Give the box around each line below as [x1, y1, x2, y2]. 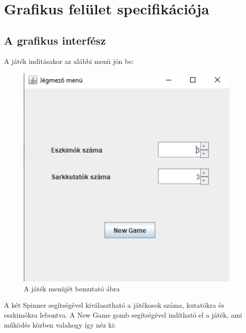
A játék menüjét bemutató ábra [24, 283, 120, 293]
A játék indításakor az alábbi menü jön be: [4, 55, 134, 66]
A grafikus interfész [4, 32, 106, 48]
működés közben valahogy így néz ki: [4, 319, 116, 330]
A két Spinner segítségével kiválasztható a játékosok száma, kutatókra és [4, 300, 224, 310]
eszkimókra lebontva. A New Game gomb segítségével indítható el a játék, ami [4, 310, 242, 320]
